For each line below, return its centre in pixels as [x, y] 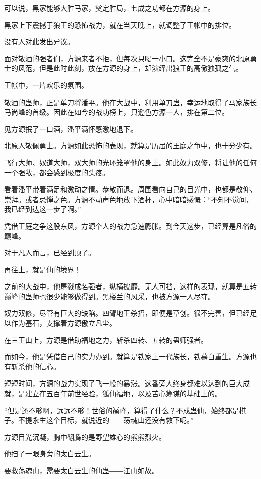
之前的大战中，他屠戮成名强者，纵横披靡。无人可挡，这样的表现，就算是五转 [130, 286]
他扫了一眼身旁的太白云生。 [50, 454]
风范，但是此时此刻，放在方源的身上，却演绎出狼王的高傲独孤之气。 [130, 68]
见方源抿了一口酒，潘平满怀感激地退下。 [71, 128]
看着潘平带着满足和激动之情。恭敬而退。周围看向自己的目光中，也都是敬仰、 [130, 189]
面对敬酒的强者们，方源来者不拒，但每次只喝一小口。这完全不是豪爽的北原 [127, 58]
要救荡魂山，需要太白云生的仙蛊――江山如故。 [81, 470]
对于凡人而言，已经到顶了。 [50, 253]
